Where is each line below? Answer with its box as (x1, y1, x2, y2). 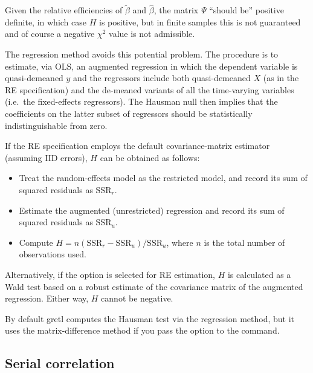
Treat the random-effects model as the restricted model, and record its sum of (19, 171, 308, 184)
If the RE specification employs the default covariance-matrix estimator (5, 139, 270, 152)
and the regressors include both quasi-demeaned (73, 71, 251, 84)
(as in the (263, 71, 299, 84)
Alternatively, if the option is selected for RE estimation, (5, 268, 215, 280)
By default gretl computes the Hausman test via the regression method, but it (5, 312, 295, 325)
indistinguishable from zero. (5, 119, 108, 131)
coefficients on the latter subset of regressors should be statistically (5, 107, 253, 119)
